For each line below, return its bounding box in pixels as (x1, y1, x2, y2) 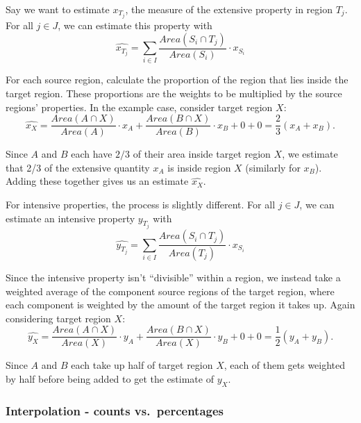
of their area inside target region (133, 147, 271, 161)
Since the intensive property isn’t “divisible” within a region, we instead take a (6, 269, 341, 284)
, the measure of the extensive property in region (125, 2, 333, 16)
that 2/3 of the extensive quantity (6, 160, 150, 174)
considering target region (6, 310, 111, 325)
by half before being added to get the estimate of (6, 372, 214, 386)
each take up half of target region (71, 358, 213, 372)
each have (71, 147, 112, 161)
